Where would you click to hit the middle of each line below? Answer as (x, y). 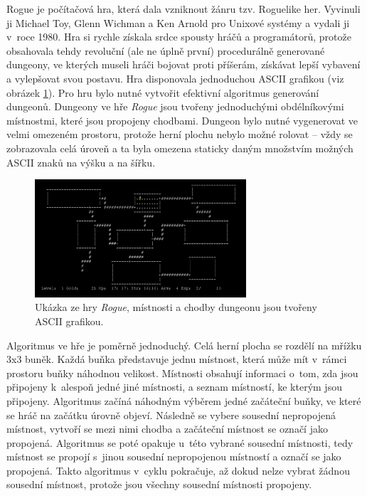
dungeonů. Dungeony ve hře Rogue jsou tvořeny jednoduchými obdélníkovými (175, 106)
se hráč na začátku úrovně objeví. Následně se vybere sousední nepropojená (171, 415)
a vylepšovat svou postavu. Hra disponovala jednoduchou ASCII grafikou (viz (175, 78)
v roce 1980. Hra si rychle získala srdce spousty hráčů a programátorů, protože (179, 37)
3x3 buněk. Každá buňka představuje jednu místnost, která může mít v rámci (177, 359)
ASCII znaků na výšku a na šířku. (81, 162)
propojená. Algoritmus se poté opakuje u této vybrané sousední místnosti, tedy (180, 442)
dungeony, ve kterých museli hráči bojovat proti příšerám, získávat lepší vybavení (183, 64)
